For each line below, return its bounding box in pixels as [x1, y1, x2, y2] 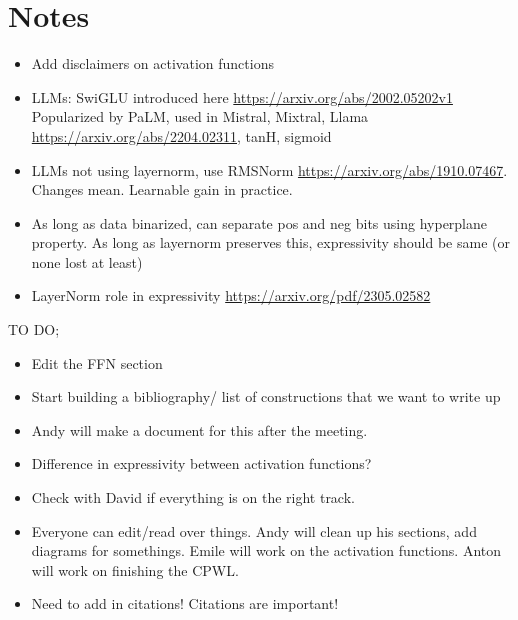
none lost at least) [31, 251, 143, 272]
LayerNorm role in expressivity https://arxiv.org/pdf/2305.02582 [31, 285, 431, 306]
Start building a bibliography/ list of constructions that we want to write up [31, 386, 501, 407]
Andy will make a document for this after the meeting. [31, 419, 368, 440]
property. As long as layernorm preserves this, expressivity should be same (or [31, 232, 510, 253]
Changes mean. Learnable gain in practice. [31, 179, 293, 200]
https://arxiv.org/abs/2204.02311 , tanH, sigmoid [31, 125, 332, 146]
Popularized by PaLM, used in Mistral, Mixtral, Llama [31, 106, 369, 127]
